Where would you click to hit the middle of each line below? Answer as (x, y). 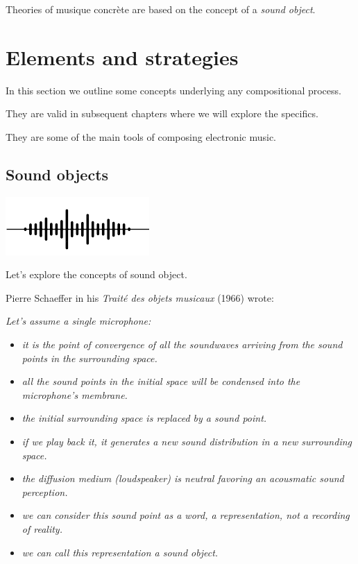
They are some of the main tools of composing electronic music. (141, 136)
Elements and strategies (122, 57)
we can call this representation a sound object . (120, 552)
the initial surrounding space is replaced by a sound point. (144, 418)
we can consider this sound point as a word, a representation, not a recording (186, 515)
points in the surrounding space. (89, 358)
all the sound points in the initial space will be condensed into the (161, 381)
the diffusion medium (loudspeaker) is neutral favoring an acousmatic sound (183, 478)
